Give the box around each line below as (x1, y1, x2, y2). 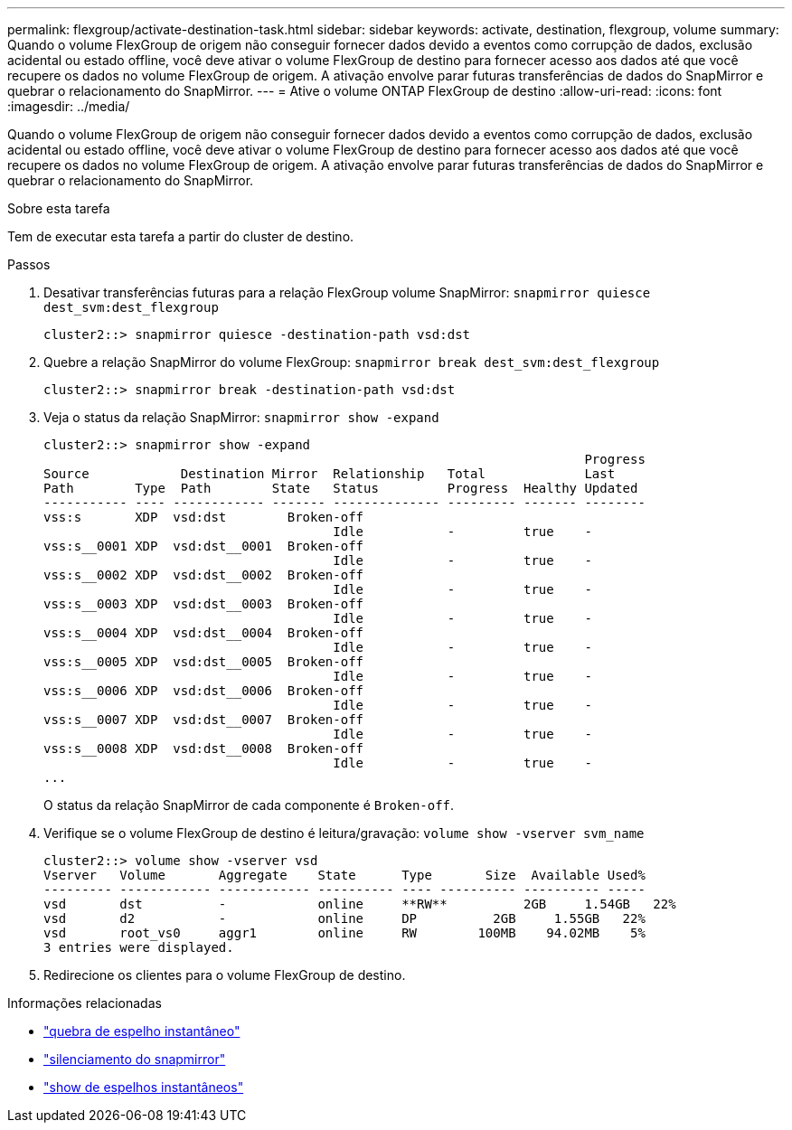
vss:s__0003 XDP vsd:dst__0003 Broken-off (43, 597, 364, 611)
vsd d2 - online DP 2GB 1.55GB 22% (43, 911, 646, 926)
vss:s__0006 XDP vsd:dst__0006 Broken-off (43, 683, 364, 698)
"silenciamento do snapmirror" (43, 1051, 226, 1067)
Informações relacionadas (7, 995, 162, 1011)
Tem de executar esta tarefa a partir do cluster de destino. (7, 229, 354, 244)
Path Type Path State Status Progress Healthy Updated (43, 481, 638, 495)
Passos (7, 257, 51, 272)
